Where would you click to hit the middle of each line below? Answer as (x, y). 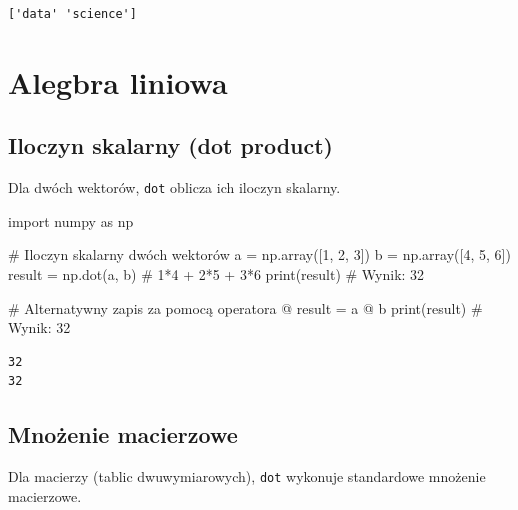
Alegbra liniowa (118, 81)
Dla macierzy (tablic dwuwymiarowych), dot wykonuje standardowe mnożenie (247, 476)
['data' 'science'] (72, 14)
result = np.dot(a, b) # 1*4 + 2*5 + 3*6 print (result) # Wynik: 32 (216, 274)
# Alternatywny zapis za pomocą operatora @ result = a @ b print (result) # (245, 307)
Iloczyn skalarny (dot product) (170, 145)
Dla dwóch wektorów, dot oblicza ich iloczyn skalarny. (174, 187)
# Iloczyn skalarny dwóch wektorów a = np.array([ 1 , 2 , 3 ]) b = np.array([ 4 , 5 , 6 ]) (259, 254)
